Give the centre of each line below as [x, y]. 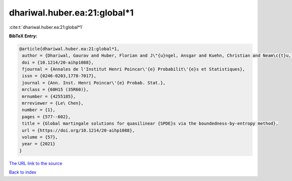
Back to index [23, 172]
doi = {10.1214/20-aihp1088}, [58, 62]
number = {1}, [39, 110]
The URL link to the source [36, 163]
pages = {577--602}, [46, 117]
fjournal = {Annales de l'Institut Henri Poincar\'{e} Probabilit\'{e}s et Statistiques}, [134, 69]
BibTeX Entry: [23, 36]
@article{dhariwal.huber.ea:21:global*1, [69, 49]
